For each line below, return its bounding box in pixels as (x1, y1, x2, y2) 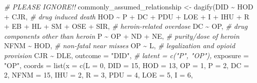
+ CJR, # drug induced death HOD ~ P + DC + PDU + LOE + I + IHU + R (4, 11, 249, 21)
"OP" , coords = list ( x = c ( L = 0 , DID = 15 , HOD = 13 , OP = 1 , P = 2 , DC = (4, 60, 249, 70)
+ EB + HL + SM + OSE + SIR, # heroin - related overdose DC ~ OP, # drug (4, 21, 247, 31)
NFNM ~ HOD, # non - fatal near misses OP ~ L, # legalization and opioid (4, 40, 235, 51)
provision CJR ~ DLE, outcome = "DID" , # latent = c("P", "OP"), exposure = (4, 50, 249, 60)
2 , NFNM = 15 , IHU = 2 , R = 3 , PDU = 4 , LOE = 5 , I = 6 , (4, 70, 193, 80)
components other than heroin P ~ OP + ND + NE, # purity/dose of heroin (4, 30, 239, 41)
